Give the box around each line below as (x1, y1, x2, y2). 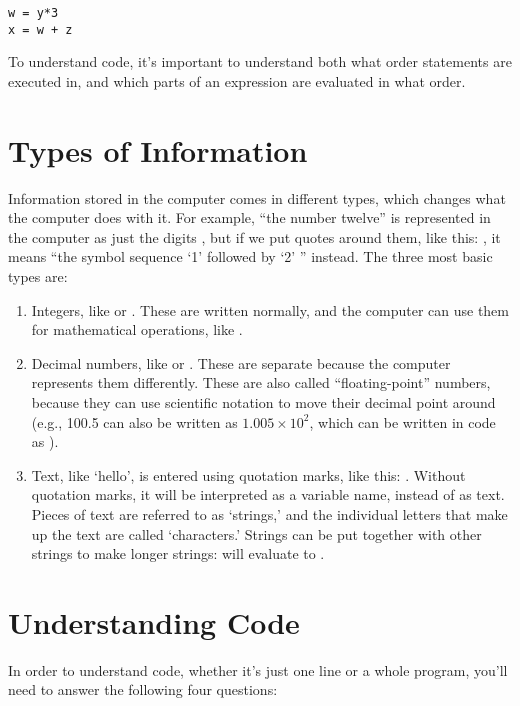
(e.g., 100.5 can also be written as (31, 411, 238, 432)
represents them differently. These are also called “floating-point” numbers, (31, 372, 491, 393)
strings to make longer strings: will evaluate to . (31, 543, 325, 564)
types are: (8, 266, 68, 286)
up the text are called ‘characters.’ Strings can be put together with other (31, 523, 482, 544)
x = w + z (8, 22, 73, 37)
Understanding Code (8, 601, 300, 642)
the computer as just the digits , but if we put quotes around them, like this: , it (8, 226, 501, 247)
